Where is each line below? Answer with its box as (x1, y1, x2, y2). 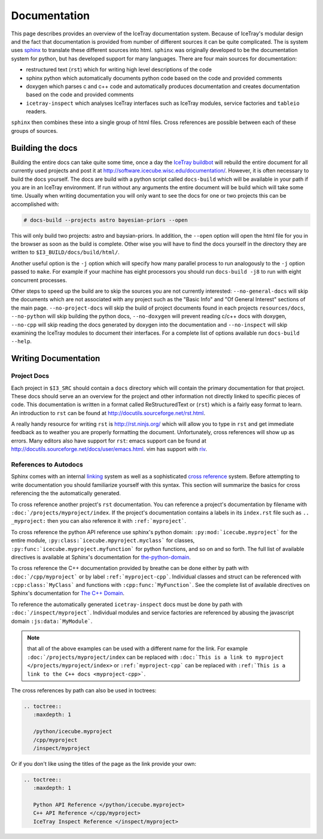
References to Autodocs (11, 461, 83, 469)
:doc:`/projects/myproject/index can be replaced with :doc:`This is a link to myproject (27, 653, 284, 661)
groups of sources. (11, 127, 58, 134)
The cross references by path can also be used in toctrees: (11, 686, 157, 694)
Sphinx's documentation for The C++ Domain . (11, 590, 125, 597)
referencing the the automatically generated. (11, 490, 121, 497)
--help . (11, 338, 32, 345)
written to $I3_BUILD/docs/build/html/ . (11, 249, 120, 256)
